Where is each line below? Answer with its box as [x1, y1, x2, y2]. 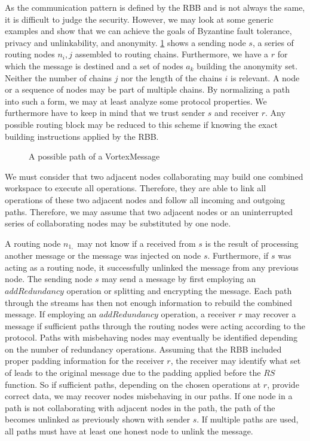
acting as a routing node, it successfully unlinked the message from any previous [5, 261, 299, 273]
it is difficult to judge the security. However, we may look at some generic [5, 13, 274, 25]
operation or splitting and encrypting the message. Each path [66, 284, 292, 296]
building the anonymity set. [197, 59, 298, 72]
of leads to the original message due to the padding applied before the [5, 366, 261, 379]
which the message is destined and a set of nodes [5, 59, 183, 72]
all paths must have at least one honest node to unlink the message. [5, 425, 253, 437]
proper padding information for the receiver [5, 354, 164, 367]
